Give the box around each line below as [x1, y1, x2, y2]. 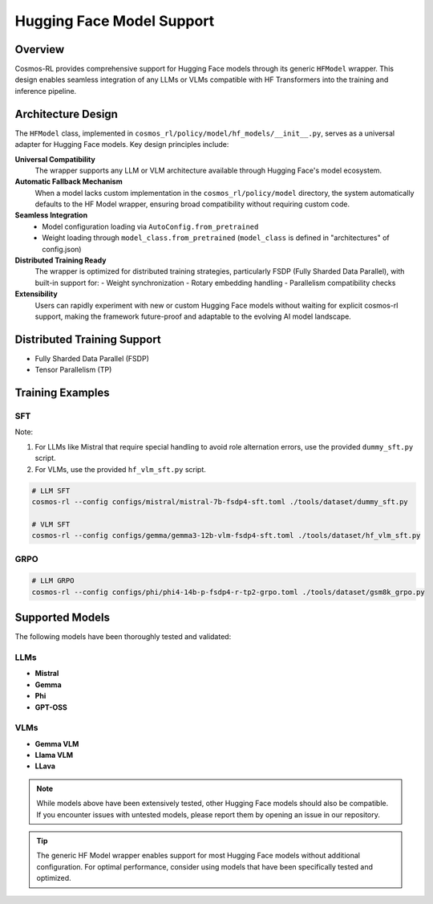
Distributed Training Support [14, 332, 162, 346]
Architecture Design [14, 107, 118, 120]
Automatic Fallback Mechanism [14, 177, 123, 186]
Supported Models [14, 611, 110, 625]
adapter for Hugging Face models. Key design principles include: [14, 140, 229, 149]
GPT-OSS [34, 702, 67, 712]
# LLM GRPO [31, 576, 75, 585]
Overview [14, 43, 65, 56]
